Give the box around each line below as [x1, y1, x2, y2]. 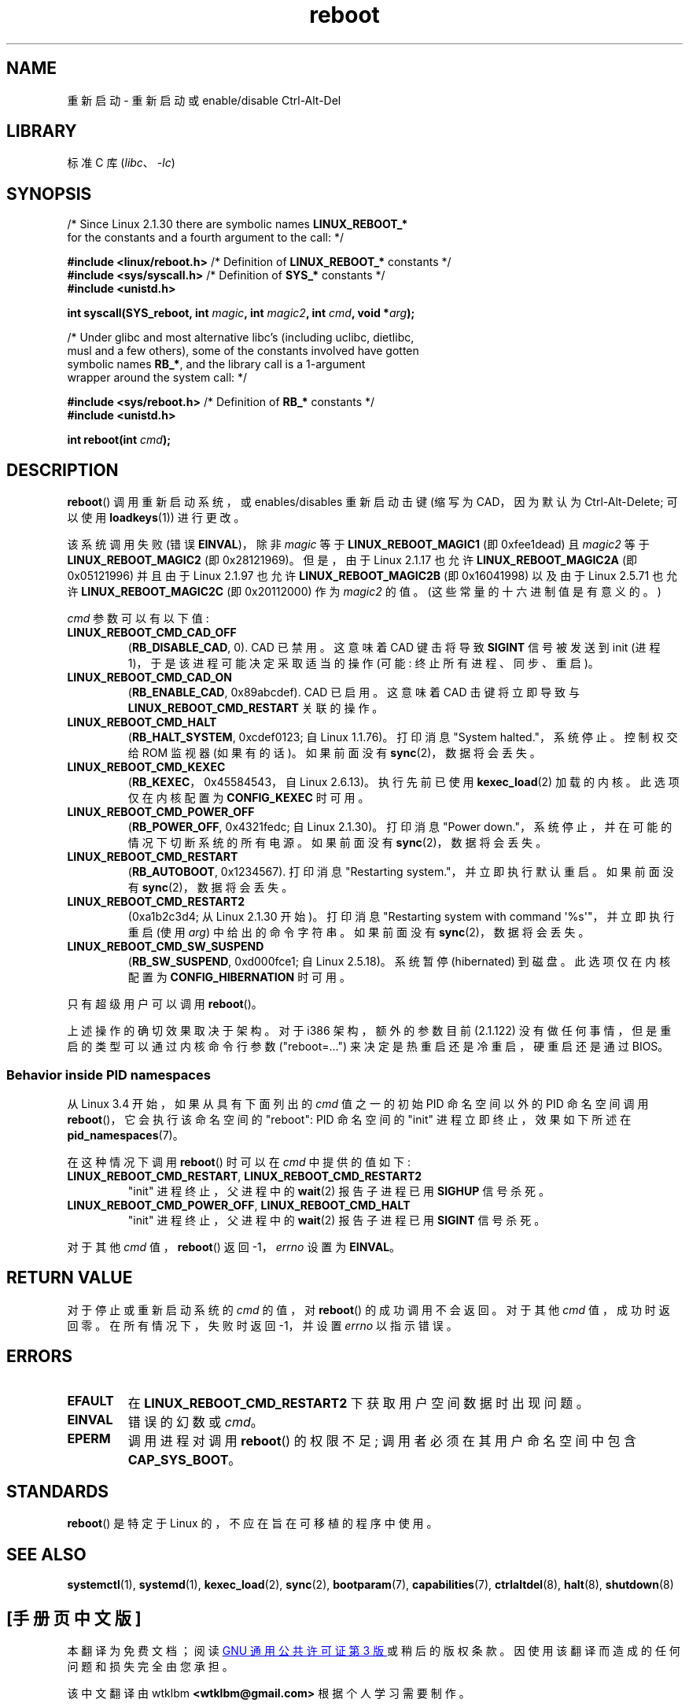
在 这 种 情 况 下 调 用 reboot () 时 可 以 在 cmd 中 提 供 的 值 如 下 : [67, 1154, 411, 1169]
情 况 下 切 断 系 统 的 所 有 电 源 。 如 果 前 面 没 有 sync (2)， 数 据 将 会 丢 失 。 [127, 836, 547, 850]
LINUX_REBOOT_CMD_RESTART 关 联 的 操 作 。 [127, 701, 384, 715]
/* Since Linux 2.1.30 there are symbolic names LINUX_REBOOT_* [67, 217, 408, 231]
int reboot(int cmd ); [67, 433, 171, 447]
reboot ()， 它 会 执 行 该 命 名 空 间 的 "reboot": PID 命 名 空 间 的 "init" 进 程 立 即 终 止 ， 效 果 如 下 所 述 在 [67, 1112, 632, 1126]
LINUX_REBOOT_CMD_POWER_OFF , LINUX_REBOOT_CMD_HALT [67, 1198, 411, 1212]
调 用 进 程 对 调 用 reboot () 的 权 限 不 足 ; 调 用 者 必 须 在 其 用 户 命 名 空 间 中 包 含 [127, 1432, 637, 1449]
